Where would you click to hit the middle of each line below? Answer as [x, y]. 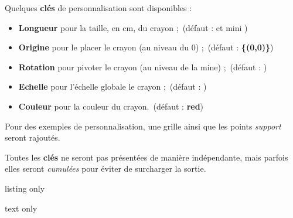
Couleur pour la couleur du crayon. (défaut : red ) [111, 106]
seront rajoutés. [33, 137]
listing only [25, 188]
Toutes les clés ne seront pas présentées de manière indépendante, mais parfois [146, 157]
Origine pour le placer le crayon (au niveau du [103, 47]
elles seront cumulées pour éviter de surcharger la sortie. [105, 168]
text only [21, 208]
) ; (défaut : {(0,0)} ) [234, 47]
